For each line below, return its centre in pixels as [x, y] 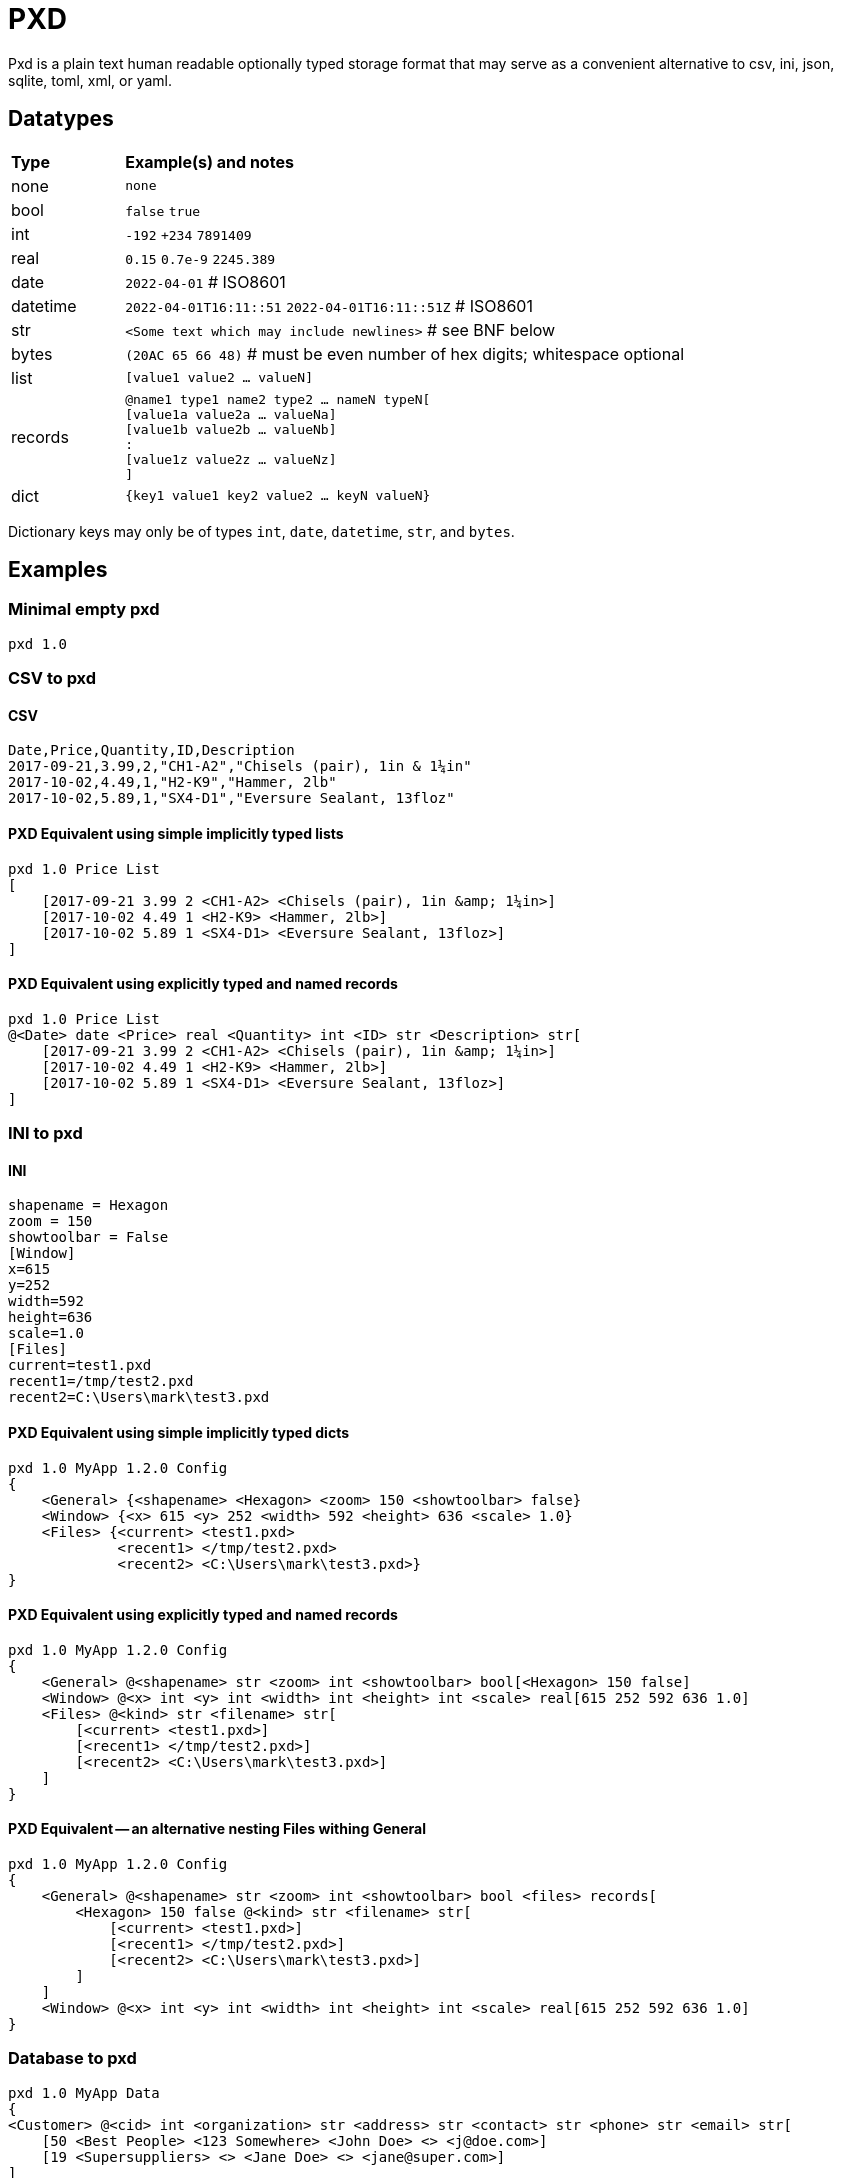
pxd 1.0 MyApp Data [84, 2092]
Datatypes [61, 119]
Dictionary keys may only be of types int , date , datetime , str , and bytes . [261, 531]
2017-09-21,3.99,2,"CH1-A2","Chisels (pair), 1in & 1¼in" [240, 766]
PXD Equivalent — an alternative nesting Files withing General [217, 1829]
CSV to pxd [52, 678]
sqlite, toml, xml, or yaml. [90, 80]
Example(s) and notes [209, 161]
